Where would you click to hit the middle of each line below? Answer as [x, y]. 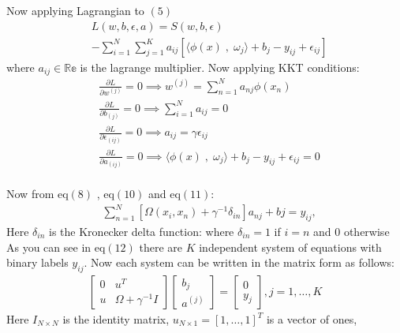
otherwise [366, 231]
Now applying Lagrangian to [75, 10]
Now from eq [37, 194]
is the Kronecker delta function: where [142, 231]
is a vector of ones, [312, 319]
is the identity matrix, [116, 319]
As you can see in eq [56, 247]
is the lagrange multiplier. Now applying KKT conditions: [220, 67]
